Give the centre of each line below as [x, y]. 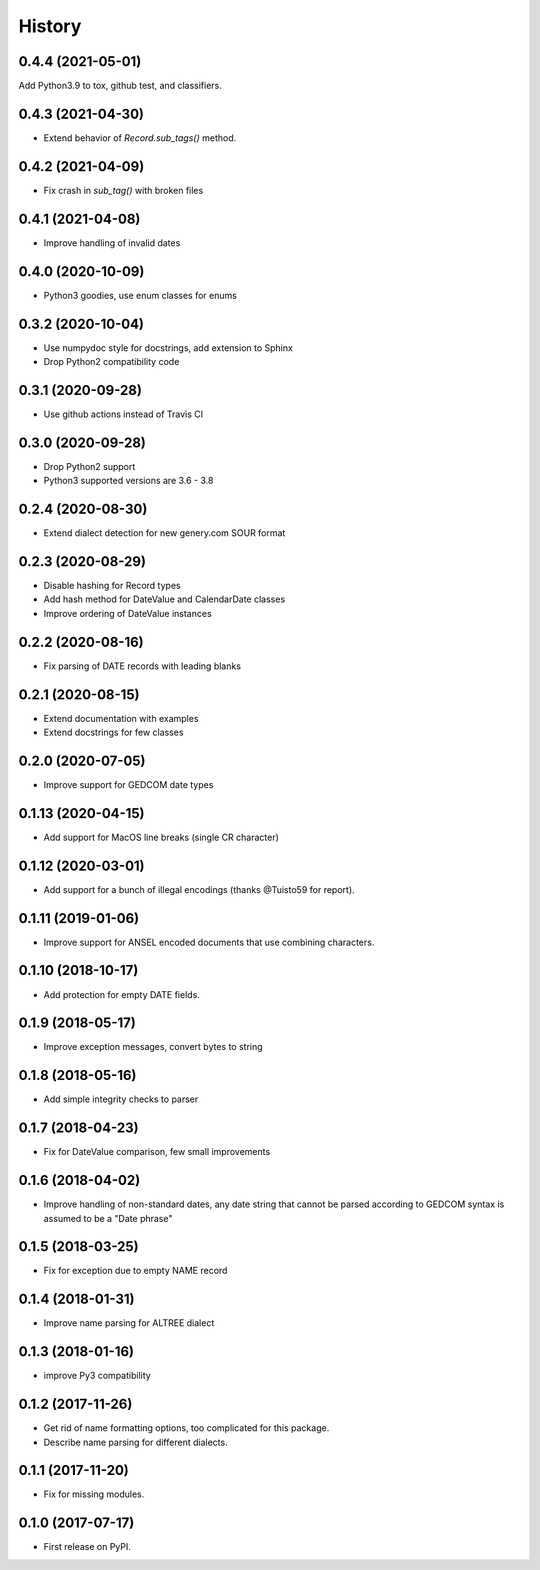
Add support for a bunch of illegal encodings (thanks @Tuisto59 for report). [199, 889]
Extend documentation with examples [121, 718]
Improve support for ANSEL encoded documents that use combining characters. [209, 942]
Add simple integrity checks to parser [121, 1099]
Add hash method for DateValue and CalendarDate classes [164, 599]
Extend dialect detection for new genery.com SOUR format [164, 533]
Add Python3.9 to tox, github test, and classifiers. [120, 86]
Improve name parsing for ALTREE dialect [129, 1323]
